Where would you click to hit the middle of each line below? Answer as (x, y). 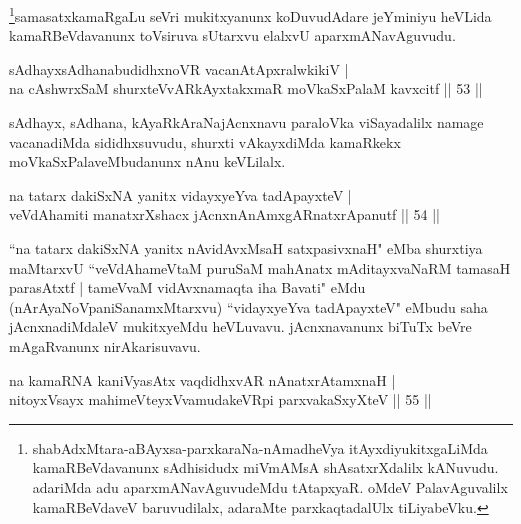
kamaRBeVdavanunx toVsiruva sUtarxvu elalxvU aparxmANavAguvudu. (232, 35)
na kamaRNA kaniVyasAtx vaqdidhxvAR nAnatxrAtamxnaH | (202, 379)
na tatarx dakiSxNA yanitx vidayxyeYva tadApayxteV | (180, 194)
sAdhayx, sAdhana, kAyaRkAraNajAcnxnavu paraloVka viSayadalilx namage (246, 122)
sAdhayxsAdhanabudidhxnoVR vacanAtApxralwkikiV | (179, 68)
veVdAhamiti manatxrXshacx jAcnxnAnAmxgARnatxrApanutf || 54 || (224, 214)
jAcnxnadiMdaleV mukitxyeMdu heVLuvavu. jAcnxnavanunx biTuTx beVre (240, 326)
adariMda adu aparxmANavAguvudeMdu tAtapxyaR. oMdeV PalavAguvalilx (270, 486)
